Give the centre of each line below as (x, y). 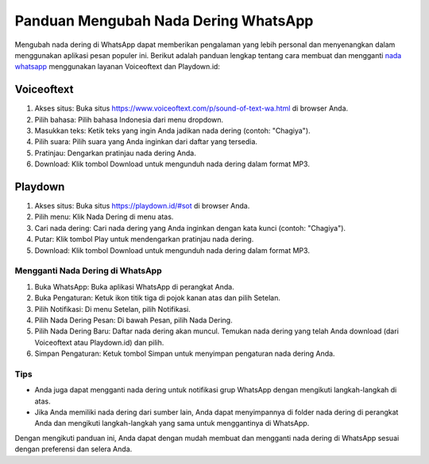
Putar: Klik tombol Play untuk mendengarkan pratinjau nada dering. (144, 240)
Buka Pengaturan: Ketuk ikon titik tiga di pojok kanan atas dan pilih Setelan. (158, 298)
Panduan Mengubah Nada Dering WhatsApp (164, 21)
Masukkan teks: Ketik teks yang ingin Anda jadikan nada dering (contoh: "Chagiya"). (172, 131)
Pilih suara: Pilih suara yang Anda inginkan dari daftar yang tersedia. (146, 142)
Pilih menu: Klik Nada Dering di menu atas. (104, 217)
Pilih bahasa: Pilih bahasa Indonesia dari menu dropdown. (129, 119)
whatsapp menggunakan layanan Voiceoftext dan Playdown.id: (117, 67)
